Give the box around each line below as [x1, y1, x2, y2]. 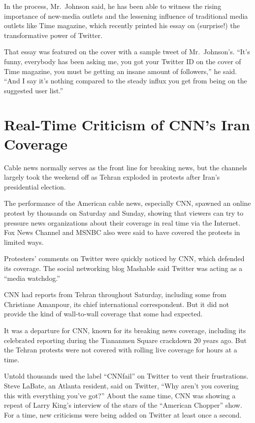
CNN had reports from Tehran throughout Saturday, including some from [4, 289, 227, 300]
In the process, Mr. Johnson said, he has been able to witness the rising [4, 1, 222, 11]
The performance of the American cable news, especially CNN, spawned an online [4, 198, 251, 208]
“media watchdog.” [4, 272, 60, 283]
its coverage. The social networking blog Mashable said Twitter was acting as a [4, 263, 243, 273]
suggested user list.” [4, 85, 64, 95]
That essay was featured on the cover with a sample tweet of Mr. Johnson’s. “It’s [4, 46, 250, 57]
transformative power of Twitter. [4, 30, 103, 40]
